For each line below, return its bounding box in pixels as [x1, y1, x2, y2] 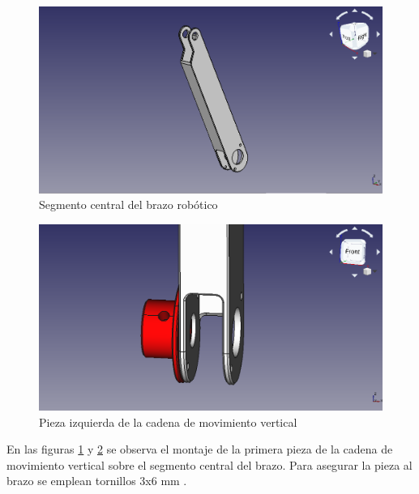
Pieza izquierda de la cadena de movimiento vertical [39, 413, 297, 430]
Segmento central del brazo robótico [39, 196, 218, 213]
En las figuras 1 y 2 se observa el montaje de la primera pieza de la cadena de [6, 441, 393, 458]
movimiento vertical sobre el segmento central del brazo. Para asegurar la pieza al [6, 456, 413, 473]
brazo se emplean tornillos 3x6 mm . [6, 472, 187, 489]
